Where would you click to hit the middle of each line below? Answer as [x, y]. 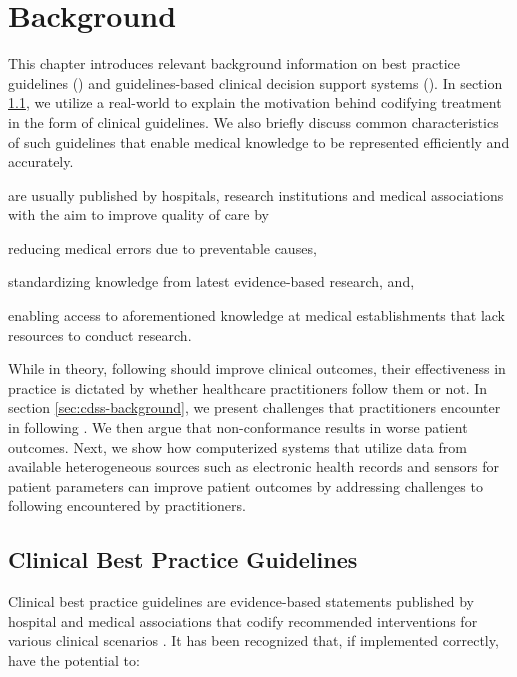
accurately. [41, 161]
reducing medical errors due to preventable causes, [162, 247]
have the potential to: [74, 659]
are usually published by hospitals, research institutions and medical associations [256, 194]
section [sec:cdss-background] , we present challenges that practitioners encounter [254, 407]
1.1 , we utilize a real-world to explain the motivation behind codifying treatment [255, 102]
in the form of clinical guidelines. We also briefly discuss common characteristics [253, 121]
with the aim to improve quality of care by [139, 214]
